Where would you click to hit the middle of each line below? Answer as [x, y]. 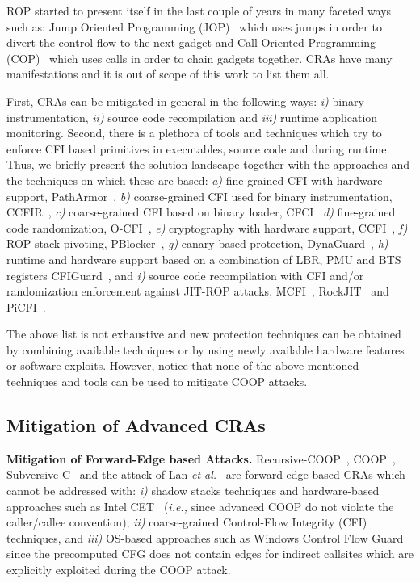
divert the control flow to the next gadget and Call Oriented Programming [191, 42]
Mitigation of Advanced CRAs [136, 425]
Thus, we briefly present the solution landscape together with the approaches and [208, 164]
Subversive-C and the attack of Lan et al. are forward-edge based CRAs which [206, 474]
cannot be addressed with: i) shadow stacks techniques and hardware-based [193, 491]
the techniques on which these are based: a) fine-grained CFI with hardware [195, 180]
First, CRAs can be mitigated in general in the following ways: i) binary [185, 101]
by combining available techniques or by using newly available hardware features [206, 349]
